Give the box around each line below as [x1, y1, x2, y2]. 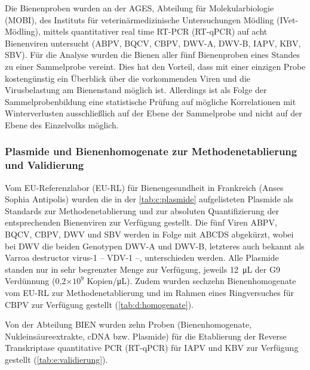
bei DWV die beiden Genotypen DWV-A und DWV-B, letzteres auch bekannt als [5, 239, 305, 252]
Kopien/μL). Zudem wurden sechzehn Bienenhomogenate [87, 275, 296, 287]
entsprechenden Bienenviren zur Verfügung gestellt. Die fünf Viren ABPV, [5, 216, 277, 229]
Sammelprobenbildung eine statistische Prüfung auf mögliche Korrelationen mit [5, 95, 296, 107]
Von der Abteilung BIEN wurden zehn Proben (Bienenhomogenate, [5, 318, 252, 331]
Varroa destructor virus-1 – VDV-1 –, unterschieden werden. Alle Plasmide [5, 251, 279, 264]
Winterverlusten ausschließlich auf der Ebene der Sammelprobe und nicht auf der [5, 107, 302, 119]
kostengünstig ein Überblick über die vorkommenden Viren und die [5, 72, 251, 84]
